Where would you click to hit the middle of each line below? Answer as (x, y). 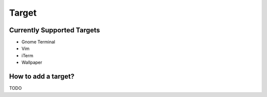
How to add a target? (42, 77)
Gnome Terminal (38, 42)
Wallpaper (32, 62)
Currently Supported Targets (55, 30)
